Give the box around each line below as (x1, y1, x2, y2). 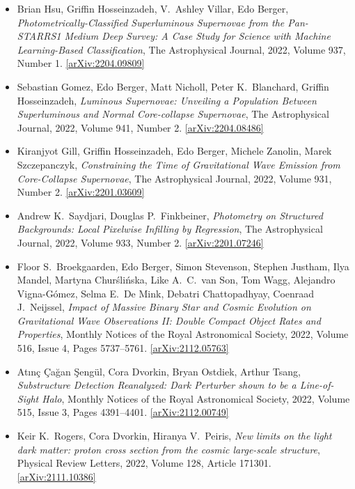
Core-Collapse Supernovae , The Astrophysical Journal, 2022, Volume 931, (17, 171, 332, 185)
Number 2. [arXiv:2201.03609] (17, 185, 145, 199)
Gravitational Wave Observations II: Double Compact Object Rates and (17, 313, 321, 327)
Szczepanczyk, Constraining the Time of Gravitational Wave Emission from (17, 157, 340, 171)
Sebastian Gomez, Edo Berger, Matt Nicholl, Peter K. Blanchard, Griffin (17, 79, 329, 93)
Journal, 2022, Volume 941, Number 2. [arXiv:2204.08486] (17, 120, 264, 134)
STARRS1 (17, 29, 61, 43)
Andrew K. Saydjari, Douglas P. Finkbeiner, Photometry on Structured (17, 208, 323, 222)
